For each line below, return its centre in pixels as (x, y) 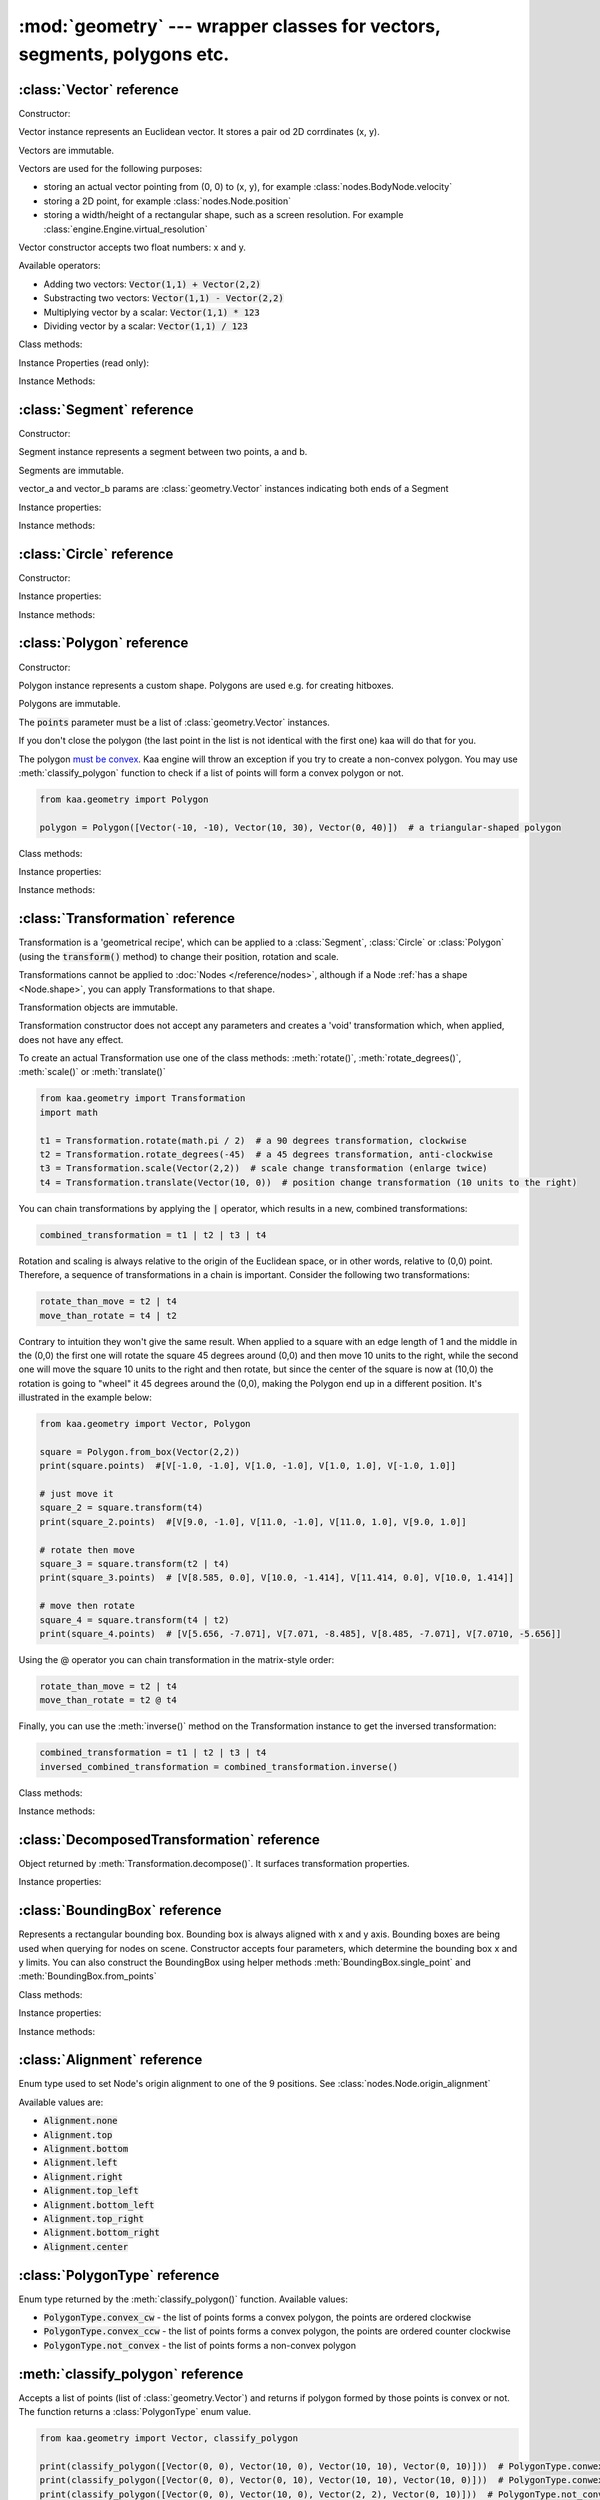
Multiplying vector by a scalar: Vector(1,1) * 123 (151, 312)
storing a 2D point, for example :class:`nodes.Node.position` (167, 201)
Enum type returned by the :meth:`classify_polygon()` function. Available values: (183, 2299)
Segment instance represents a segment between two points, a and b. (163, 452)
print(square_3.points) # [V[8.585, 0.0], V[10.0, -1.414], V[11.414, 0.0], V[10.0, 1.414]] (277, 1578)
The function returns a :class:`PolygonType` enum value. (135, 2412)
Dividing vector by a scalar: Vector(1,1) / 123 (146, 326)
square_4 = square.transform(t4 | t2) (134, 1619)
